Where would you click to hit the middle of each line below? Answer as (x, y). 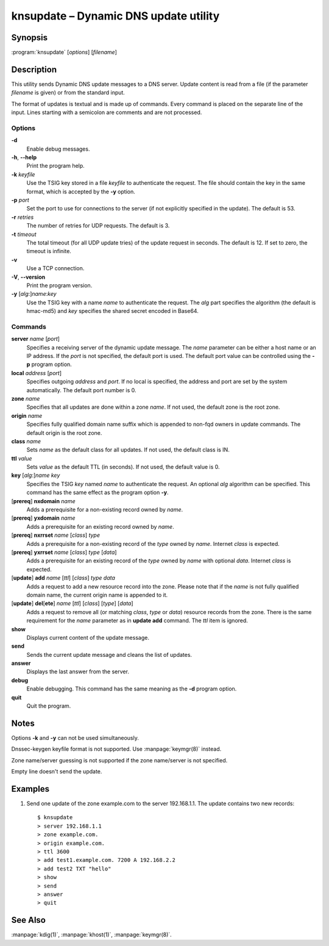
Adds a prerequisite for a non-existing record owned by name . (105, 510)
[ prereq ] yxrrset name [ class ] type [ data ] (64, 552)
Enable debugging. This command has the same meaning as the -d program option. (132, 689)
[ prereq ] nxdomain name (43, 501)
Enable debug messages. (58, 149)
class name (26, 441)
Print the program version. (59, 285)
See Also (28, 920)
